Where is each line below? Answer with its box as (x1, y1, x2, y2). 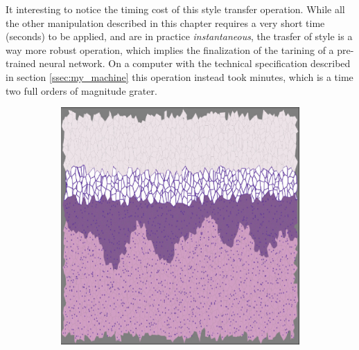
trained (6, 56, 36, 71)
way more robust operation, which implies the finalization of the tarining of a (6, 42, 334, 57)
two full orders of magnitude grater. (6, 83, 157, 98)
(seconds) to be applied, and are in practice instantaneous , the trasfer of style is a (6, 29, 353, 44)
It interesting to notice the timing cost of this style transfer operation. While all (6, 2, 345, 16)
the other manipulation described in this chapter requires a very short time (6, 15, 325, 30)
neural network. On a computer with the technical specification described (39, 56, 351, 71)
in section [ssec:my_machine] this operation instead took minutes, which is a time (6, 69, 353, 84)
